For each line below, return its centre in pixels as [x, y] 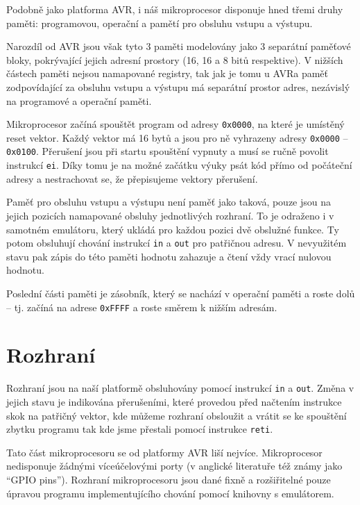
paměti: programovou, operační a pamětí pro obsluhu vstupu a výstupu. [160, 23]
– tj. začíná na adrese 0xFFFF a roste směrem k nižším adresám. [142, 307]
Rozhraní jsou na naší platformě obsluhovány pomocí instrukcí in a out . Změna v [180, 388]
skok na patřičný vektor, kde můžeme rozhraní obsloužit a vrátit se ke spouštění [177, 415]
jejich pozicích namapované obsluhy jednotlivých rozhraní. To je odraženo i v [170, 215]
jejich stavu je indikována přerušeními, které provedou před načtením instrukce [174, 402]
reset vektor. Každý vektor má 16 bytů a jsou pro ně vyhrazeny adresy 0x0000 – [177, 137]
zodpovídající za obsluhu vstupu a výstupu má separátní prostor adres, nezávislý [178, 86]
